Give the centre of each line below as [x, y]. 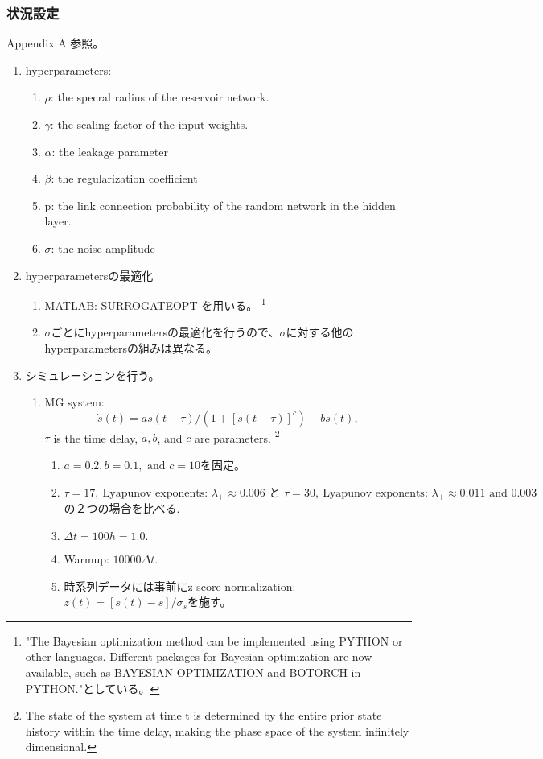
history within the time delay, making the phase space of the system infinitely [217, 730]
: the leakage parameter [110, 151]
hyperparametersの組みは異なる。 [131, 348]
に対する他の [320, 332]
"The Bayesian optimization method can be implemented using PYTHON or [214, 640]
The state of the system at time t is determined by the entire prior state [204, 715]
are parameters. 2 [237, 436]
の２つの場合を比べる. [122, 508]
